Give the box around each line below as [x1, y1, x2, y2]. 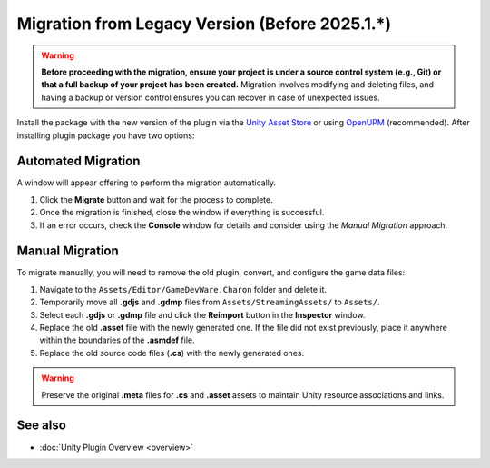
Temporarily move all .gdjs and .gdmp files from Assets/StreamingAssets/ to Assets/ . [39, 296, 380, 308]
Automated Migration [16, 154, 141, 169]
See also [16, 418, 67, 433]
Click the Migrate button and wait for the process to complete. [39, 194, 273, 204]
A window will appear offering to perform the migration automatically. [16, 177, 277, 188]
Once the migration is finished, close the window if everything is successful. [39, 207, 325, 218]
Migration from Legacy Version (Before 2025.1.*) [16, 14, 392, 34]
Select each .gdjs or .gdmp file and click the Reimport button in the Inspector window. [39, 309, 366, 320]
